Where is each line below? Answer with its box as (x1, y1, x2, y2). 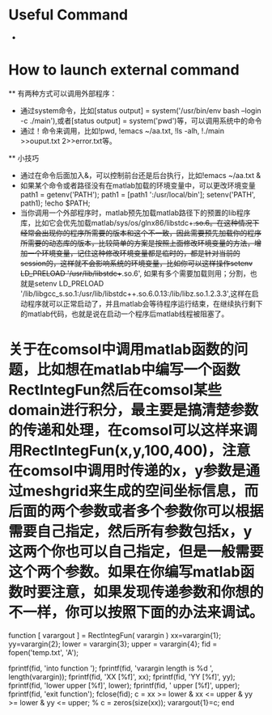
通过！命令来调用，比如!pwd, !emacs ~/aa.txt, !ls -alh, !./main (19, 125, 225, 135)
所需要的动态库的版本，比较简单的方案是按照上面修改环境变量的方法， (19, 238, 255, 247)
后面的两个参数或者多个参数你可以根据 (8, 502, 265, 521)
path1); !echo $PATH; (19, 198, 91, 208)
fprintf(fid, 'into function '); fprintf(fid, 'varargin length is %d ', (8, 663, 214, 673)
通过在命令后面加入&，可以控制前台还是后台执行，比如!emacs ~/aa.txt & (19, 170, 261, 180)
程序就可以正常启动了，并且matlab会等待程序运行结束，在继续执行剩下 (27, 298, 263, 308)
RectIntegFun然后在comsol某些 (8, 381, 223, 400)
